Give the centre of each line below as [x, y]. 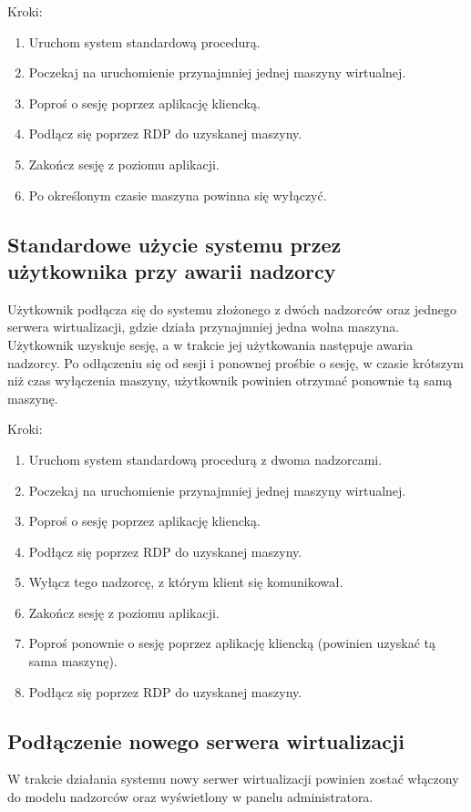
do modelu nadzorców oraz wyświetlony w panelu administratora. [190, 797]
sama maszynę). [73, 661]
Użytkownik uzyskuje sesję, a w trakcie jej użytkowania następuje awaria [210, 344]
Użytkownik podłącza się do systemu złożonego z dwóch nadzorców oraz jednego [232, 308]
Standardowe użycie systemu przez [174, 244]
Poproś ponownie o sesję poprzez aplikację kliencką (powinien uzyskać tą [232, 643]
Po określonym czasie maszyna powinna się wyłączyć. [178, 195]
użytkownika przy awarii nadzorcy [172, 270]
